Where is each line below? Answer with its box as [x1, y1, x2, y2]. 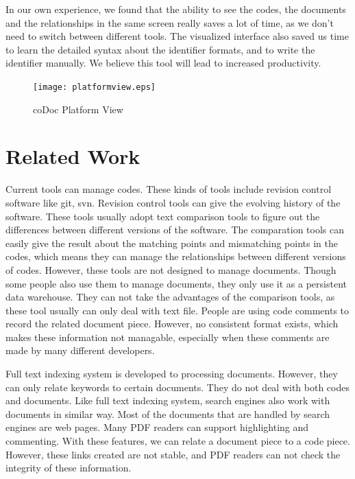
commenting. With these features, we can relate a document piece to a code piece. [5, 434, 350, 448]
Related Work [5, 142, 140, 170]
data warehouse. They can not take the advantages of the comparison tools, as [5, 290, 335, 304]
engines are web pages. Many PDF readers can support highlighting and [5, 420, 309, 434]
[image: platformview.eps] [33, 82, 156, 92]
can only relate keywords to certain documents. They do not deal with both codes [5, 379, 350, 394]
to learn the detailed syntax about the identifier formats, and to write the [5, 42, 315, 56]
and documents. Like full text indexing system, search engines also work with [5, 393, 330, 408]
